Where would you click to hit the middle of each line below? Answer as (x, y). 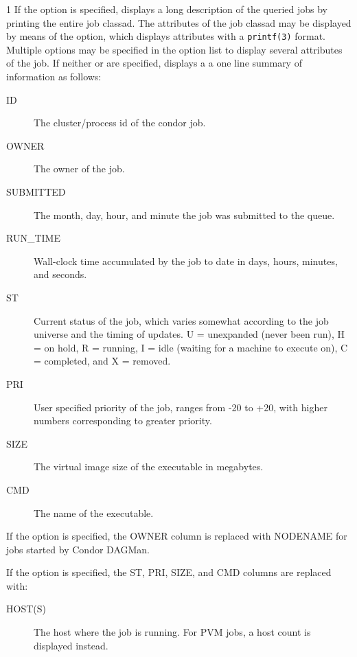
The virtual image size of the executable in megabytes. (149, 466)
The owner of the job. (79, 169)
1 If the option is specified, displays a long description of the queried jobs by (167, 9)
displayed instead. (71, 645)
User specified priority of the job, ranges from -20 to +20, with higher (181, 407)
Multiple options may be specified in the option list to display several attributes (174, 49)
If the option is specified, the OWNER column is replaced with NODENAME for (177, 536)
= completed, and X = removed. (102, 361)
